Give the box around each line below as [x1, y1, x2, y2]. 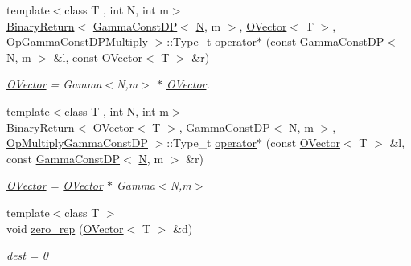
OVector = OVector [6, 177, 103, 194]
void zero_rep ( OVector [6, 219, 124, 236]
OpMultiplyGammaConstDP [6, 134, 148, 151]
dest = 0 [6, 247, 48, 264]
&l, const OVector [53, 48, 142, 65]
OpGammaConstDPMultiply [6, 33, 148, 50]
